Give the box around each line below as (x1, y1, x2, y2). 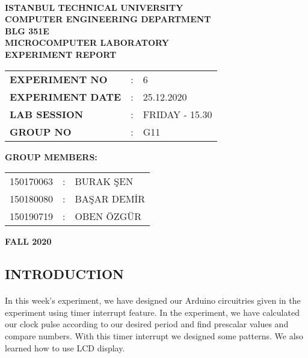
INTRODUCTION (5, 265, 125, 283)
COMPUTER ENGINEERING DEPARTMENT (5, 13, 211, 25)
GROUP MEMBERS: (5, 150, 97, 163)
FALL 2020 (5, 235, 52, 248)
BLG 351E (5, 24, 49, 37)
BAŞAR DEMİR (75, 192, 146, 206)
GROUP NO (10, 124, 72, 139)
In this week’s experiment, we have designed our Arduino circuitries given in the (5, 294, 301, 307)
